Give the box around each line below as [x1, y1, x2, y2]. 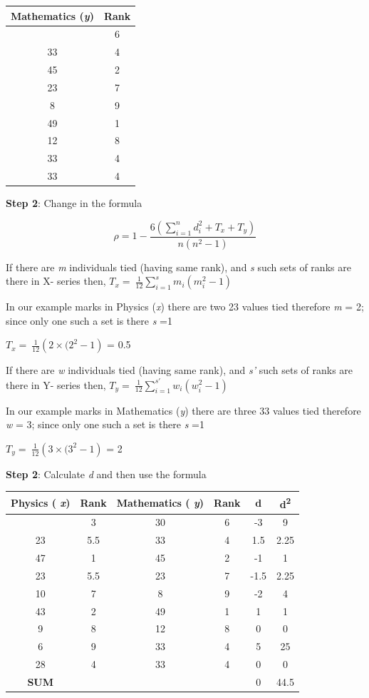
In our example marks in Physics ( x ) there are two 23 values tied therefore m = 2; [6, 299, 364, 314]
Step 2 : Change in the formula [6, 196, 142, 211]
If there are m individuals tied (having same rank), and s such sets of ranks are [6, 259, 351, 274]
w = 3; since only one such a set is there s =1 [6, 417, 204, 432]
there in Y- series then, [6, 377, 106, 392]
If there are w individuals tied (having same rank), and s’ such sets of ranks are [6, 363, 353, 378]
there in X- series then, [6, 273, 106, 288]
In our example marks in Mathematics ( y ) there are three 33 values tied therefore [6, 403, 361, 418]
